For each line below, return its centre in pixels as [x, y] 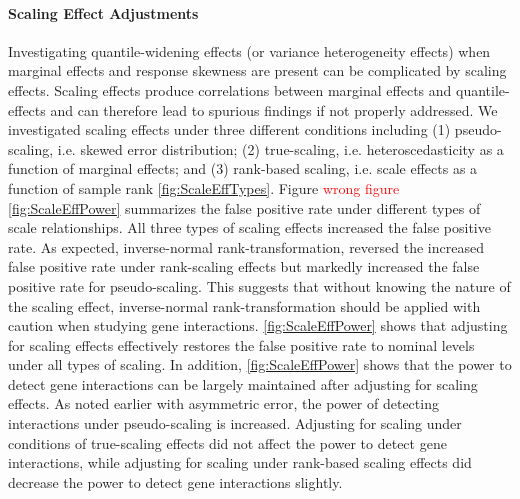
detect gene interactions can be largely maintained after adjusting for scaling [243, 383]
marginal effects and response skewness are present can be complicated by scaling [257, 70]
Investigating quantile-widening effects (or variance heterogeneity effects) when [249, 50]
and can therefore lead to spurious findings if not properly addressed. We [274, 109]
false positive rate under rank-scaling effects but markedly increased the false [244, 266]
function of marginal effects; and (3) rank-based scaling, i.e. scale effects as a [243, 168]
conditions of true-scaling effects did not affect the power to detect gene [227, 442]
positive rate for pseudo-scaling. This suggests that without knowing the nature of [259, 285]
